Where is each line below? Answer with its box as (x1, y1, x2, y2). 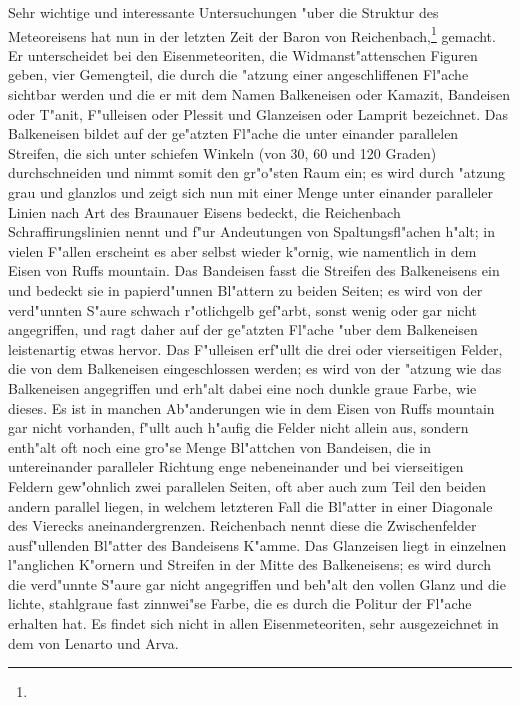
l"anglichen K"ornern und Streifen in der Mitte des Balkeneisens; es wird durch (8, 554, 491, 575)
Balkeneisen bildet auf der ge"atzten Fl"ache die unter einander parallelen (8, 123, 459, 144)
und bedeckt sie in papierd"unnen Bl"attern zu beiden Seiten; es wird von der (8, 279, 483, 300)
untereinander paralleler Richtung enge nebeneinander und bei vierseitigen (8, 456, 464, 477)
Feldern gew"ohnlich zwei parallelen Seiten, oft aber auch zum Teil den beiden (8, 475, 487, 496)
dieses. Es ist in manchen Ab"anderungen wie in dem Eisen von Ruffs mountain (8, 397, 495, 418)
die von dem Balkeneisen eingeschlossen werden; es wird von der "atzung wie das (8, 358, 502, 379)
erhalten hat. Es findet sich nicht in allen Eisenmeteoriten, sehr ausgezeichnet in (8, 613, 499, 634)
